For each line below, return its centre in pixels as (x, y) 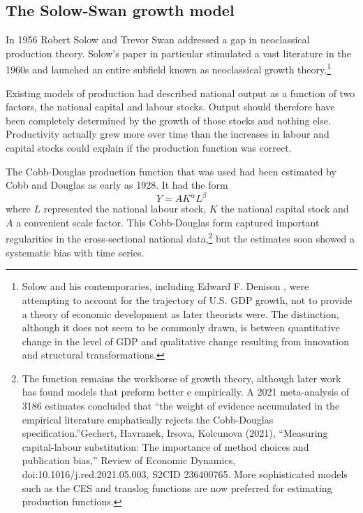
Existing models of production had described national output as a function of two (180, 93)
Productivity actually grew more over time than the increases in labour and (168, 134)
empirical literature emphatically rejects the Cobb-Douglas (148, 419)
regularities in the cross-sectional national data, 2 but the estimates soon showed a (180, 238)
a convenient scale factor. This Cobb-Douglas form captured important (168, 222)
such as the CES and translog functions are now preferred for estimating (177, 487)
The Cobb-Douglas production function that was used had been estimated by (171, 171)
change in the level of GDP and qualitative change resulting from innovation (185, 341)
